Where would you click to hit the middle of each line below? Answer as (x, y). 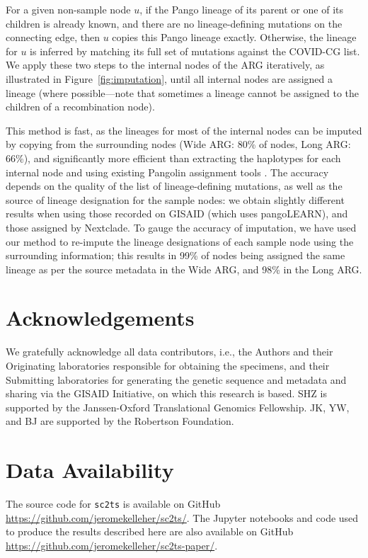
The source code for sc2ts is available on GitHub (113, 504)
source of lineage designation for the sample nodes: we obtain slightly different (175, 199)
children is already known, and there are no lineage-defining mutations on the (174, 23)
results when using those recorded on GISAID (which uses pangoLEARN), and (177, 213)
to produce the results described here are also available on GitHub (150, 531)
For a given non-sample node (68, 9)
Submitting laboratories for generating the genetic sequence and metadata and (176, 379)
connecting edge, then (53, 37)
